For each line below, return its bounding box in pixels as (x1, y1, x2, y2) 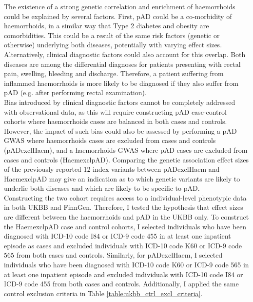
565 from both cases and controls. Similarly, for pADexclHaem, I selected (4, 250, 223, 260)
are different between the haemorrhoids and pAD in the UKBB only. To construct (4, 212, 249, 222)
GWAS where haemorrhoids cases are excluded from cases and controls (4, 135, 216, 145)
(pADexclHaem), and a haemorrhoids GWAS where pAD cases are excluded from (4, 144, 248, 155)
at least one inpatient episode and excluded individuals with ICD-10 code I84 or (4, 269, 243, 279)
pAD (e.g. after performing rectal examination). (4, 87, 147, 98)
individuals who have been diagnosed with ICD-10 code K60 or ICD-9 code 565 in (4, 260, 249, 270)
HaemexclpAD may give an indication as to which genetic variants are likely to (4, 173, 240, 183)
